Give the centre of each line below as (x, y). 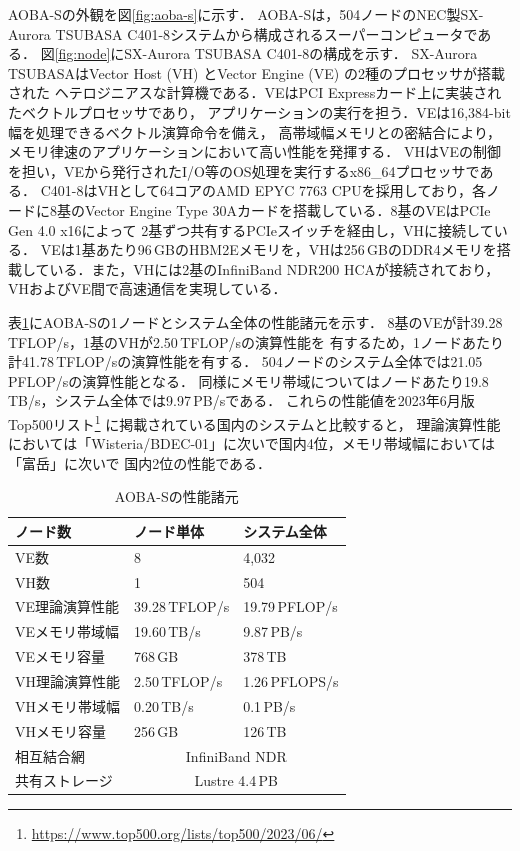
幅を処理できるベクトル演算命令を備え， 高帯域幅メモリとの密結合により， (254, 131)
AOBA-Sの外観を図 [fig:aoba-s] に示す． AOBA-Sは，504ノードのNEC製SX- (246, 14)
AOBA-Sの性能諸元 (176, 496)
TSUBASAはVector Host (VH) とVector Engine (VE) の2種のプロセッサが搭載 (256, 72)
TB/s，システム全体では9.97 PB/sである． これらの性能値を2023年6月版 (241, 400)
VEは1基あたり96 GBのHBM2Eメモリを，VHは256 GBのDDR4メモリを (268, 249)
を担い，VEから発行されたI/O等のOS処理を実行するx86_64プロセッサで (244, 170)
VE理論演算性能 (67, 606)
